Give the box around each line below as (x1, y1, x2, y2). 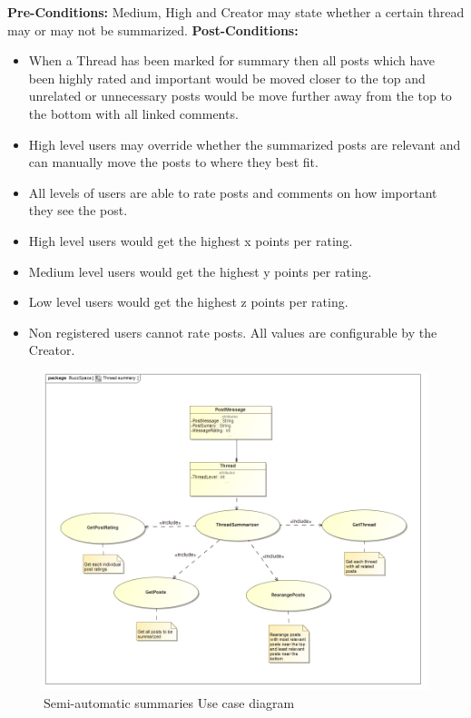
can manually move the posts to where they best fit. (28, 152, 319, 172)
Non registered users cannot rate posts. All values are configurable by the (28, 322, 437, 341)
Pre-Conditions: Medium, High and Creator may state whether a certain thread (7, 3, 465, 21)
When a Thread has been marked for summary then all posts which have (28, 51, 436, 70)
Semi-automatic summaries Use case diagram (44, 693, 295, 713)
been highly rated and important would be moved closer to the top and (28, 68, 426, 87)
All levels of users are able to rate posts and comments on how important (28, 182, 437, 202)
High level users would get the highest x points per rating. (28, 231, 353, 250)
